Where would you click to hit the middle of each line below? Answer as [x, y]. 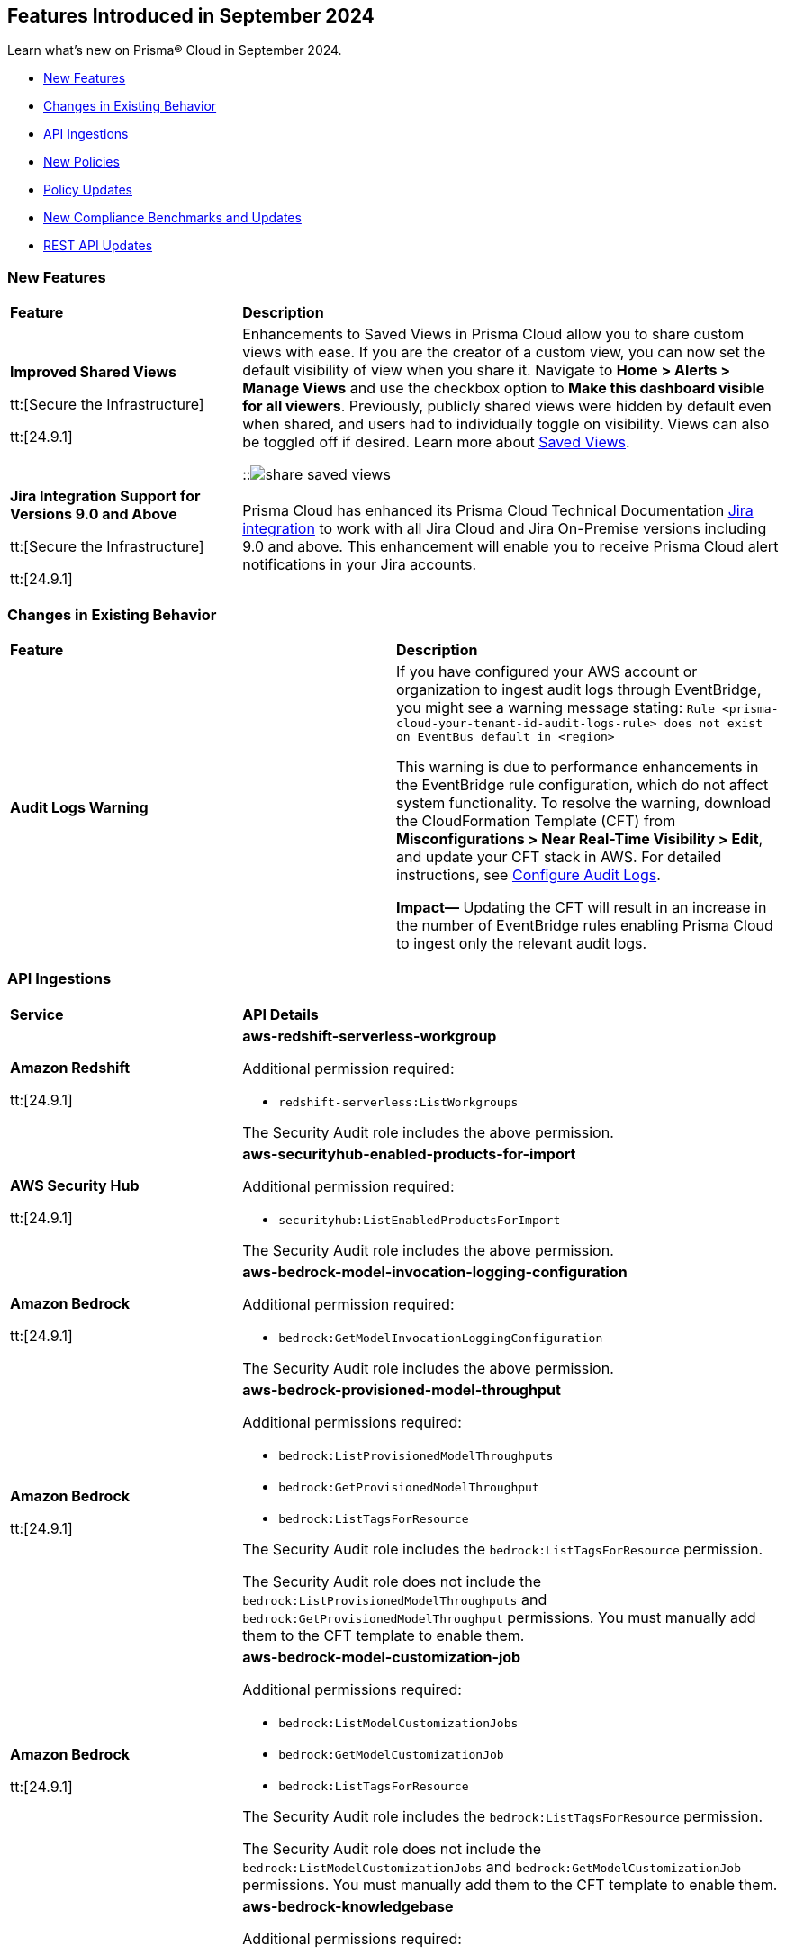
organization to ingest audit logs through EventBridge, [579, 689]
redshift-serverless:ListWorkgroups [398, 1102]
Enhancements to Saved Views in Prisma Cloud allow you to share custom [493, 334]
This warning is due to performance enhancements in [578, 766]
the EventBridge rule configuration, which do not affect [583, 784]
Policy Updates [88, 190]
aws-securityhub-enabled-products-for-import [409, 1153]
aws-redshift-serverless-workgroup [370, 1036]
